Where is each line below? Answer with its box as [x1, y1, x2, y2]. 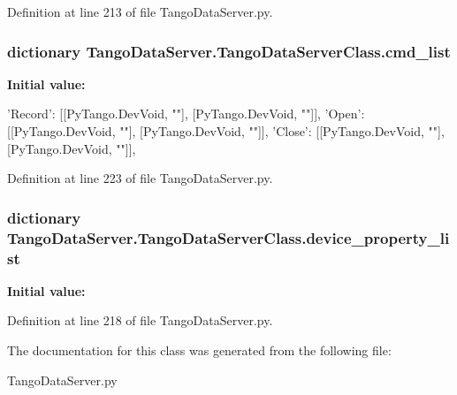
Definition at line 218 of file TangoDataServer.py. [7, 311, 273, 330]
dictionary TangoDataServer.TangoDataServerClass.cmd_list [7, 40, 451, 62]
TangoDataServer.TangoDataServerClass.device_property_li [7, 226, 450, 248]
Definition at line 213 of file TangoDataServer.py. [7, 3, 273, 20]
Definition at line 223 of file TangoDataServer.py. [7, 169, 273, 187]
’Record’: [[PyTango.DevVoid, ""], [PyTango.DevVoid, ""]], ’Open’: [7, 104, 365, 123]
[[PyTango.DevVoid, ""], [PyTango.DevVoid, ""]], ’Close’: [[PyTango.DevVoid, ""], [7, 122, 445, 140]
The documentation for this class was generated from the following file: [7, 341, 392, 360]
